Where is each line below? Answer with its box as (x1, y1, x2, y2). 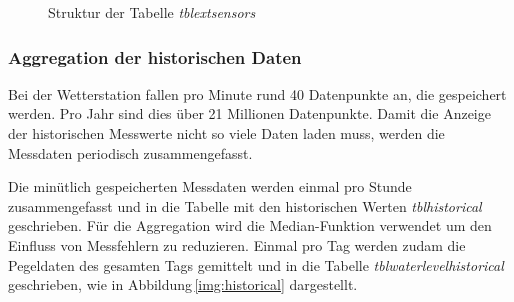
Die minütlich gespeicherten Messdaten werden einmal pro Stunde (8, 176, 412, 197)
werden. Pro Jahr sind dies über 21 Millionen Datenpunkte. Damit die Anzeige (8, 103, 491, 124)
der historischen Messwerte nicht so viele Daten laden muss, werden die (8, 123, 445, 143)
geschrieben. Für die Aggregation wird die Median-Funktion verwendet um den (8, 215, 492, 236)
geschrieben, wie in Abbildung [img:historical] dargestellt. (8, 274, 358, 295)
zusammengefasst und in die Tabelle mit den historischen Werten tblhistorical (8, 195, 482, 216)
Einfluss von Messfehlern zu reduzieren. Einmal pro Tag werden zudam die (8, 234, 466, 255)
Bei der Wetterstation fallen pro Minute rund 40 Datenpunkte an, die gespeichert (8, 83, 507, 104)
